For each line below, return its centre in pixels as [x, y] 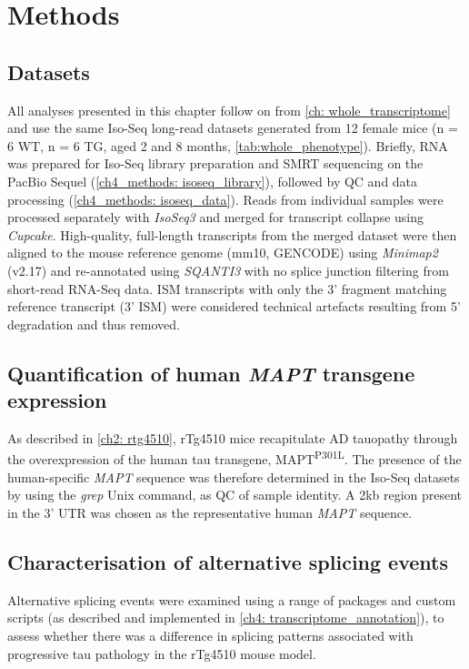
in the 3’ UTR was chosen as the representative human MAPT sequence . [210, 512]
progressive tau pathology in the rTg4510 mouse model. [162, 653]
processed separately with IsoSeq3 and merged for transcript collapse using [216, 217]
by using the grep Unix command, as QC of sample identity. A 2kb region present [235, 495]
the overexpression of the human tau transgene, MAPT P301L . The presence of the [234, 458]
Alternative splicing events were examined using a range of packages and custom [232, 599]
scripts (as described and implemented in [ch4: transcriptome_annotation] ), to [226, 618]
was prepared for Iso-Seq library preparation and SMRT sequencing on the [215, 163]
